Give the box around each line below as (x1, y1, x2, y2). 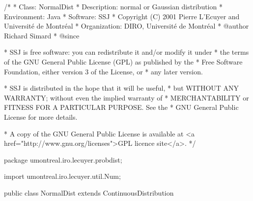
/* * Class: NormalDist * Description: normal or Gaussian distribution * (4, 1, 223, 11)
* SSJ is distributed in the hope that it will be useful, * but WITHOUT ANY (4, 83, 239, 93)
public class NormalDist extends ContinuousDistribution (4, 187, 174, 198)
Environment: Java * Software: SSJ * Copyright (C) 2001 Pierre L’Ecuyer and (4, 11, 240, 21)
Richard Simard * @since (4, 30, 80, 40)
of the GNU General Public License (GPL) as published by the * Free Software (4, 56, 243, 67)
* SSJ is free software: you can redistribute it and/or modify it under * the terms (4, 47, 249, 57)
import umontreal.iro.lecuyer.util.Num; (4, 171, 121, 181)
